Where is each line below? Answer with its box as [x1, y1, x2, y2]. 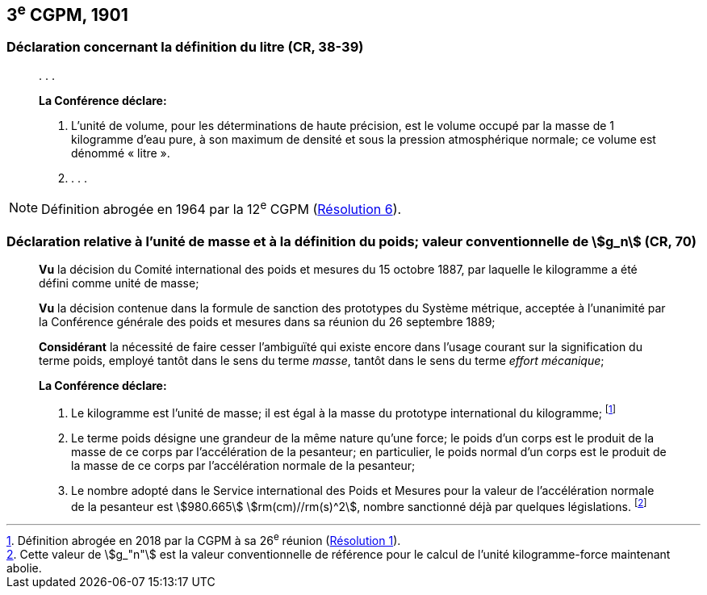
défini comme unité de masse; [39, 275, 199, 290]
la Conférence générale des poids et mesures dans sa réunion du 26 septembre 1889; [39, 314, 496, 329]
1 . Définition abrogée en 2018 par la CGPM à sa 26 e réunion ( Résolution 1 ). [6, 531, 401, 547]
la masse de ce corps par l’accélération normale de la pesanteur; [71, 458, 416, 472]
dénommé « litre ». [71, 145, 170, 160]
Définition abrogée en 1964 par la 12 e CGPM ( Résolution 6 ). [41, 198, 402, 218]
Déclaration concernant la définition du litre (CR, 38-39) [6, 39, 364, 56]
